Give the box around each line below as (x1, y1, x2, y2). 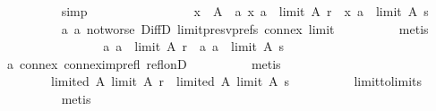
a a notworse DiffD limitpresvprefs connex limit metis (61, 19, 429, 38)
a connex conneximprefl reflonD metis (6, 54, 281, 73)
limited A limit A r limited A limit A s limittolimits (50, 72, 422, 90)
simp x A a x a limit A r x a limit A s (61, 2, 429, 20)
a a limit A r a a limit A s (103, 37, 284, 55)
